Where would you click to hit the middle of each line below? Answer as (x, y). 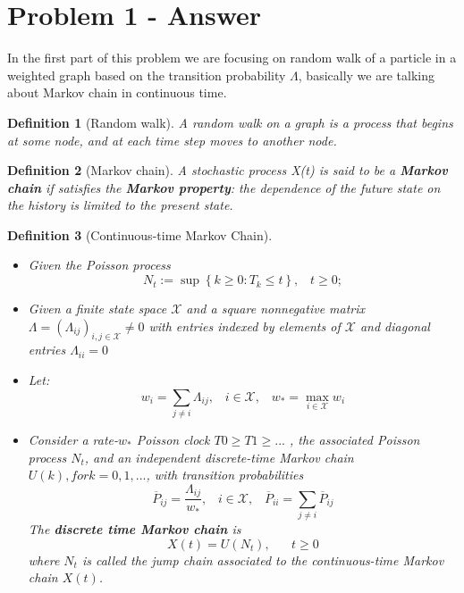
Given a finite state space (97, 309)
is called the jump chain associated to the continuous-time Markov (263, 560)
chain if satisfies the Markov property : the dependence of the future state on (224, 187)
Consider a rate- (73, 439)
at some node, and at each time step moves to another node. (172, 140)
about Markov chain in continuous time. (117, 92)
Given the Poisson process (99, 265)
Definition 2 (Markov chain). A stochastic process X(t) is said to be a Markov (228, 170)
